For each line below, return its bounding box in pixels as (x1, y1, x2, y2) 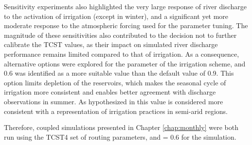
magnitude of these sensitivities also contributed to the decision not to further (4, 30, 237, 40)
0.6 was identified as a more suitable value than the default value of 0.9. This (4, 68, 234, 78)
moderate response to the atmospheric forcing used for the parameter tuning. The (4, 20, 248, 31)
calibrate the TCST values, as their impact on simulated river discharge (4, 39, 218, 49)
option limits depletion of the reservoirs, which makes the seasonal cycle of (4, 77, 226, 87)
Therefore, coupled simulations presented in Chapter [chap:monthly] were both (4, 122, 238, 132)
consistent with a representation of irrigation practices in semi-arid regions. (4, 106, 228, 116)
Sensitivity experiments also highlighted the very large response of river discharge (4, 1, 247, 11)
